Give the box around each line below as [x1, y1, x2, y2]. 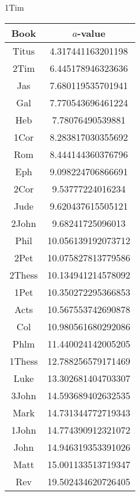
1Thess [9, 353, 38, 368]
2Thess [9, 267, 38, 282]
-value [77, 26, 106, 40]
